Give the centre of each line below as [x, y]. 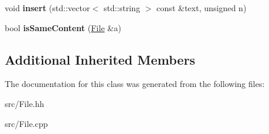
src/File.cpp [27, 123]
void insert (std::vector [47, 8]
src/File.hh [24, 103]
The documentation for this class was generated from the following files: [135, 84]
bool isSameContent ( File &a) [63, 27]
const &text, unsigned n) [201, 8]
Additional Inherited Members [100, 59]
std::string [122, 8]
